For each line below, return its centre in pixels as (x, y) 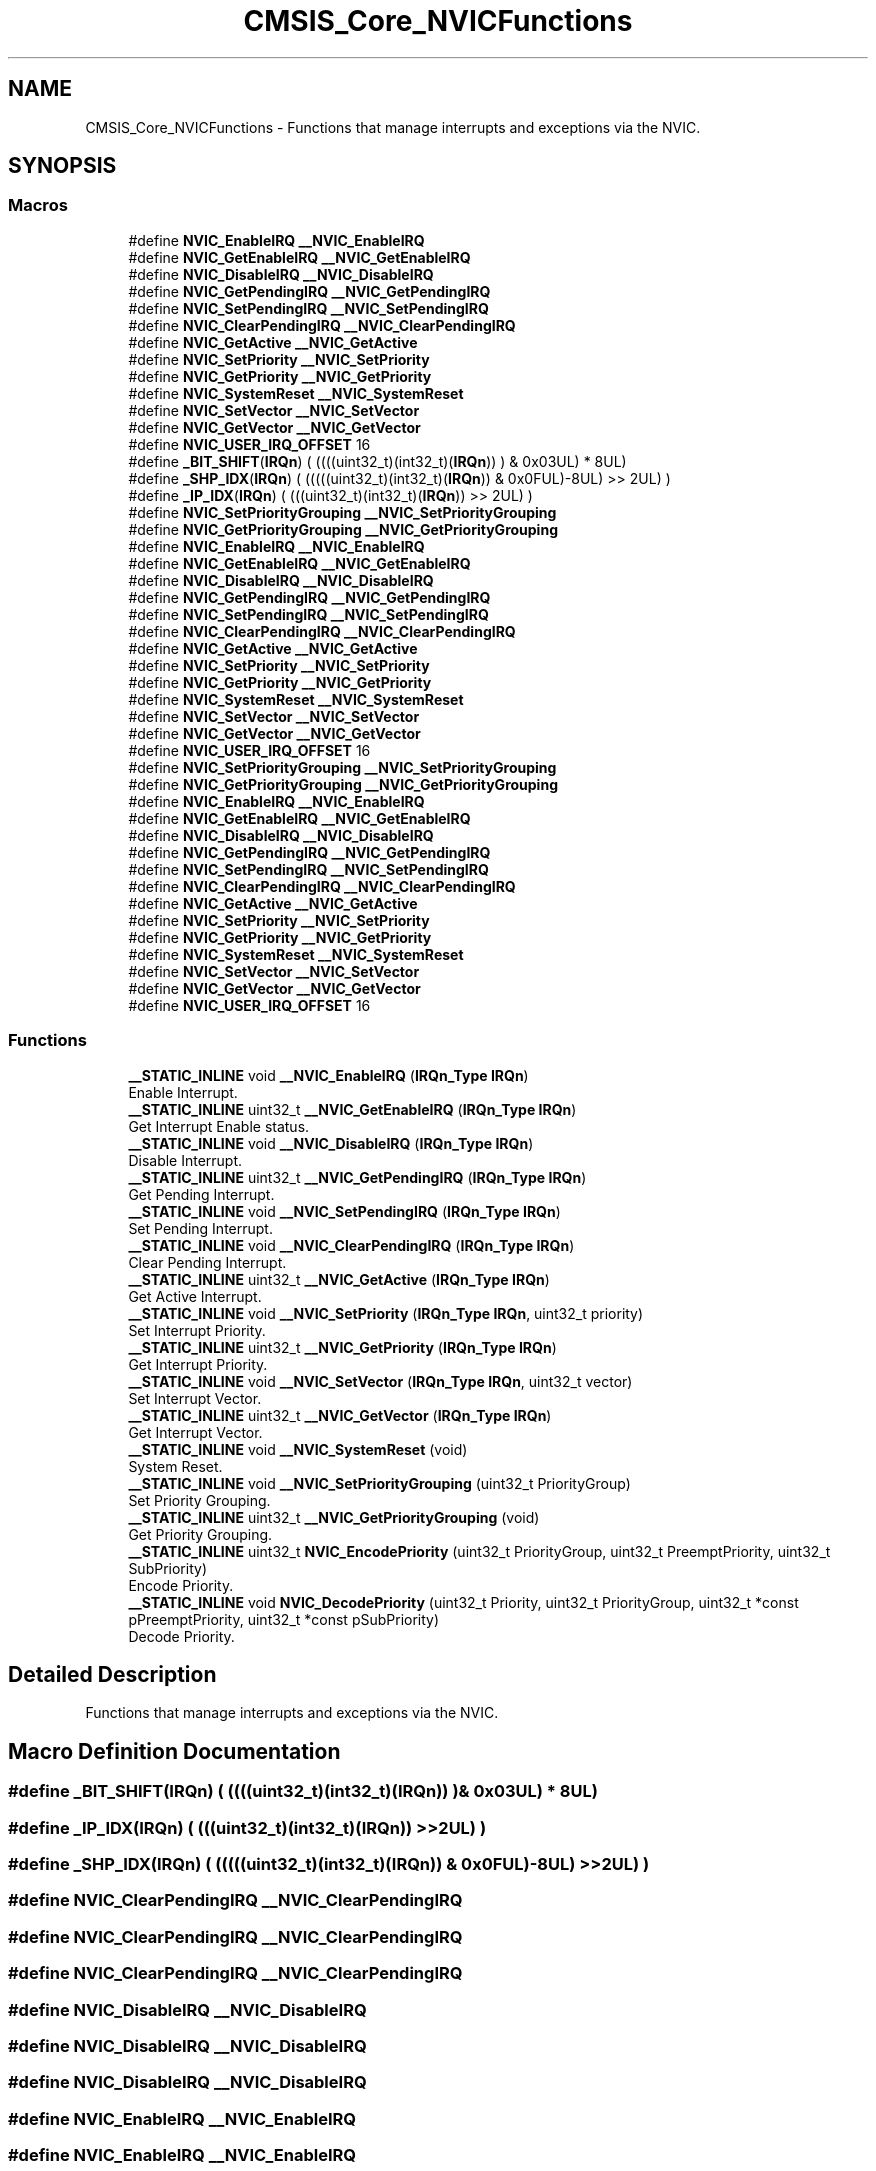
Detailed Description (112, 1674)
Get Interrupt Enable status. (219, 1126)
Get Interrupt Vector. (195, 1432)
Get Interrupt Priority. (198, 1364)
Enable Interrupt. (183, 1092)
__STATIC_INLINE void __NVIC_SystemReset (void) (298, 1449)
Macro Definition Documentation (174, 1751)
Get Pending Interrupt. (201, 1194)
